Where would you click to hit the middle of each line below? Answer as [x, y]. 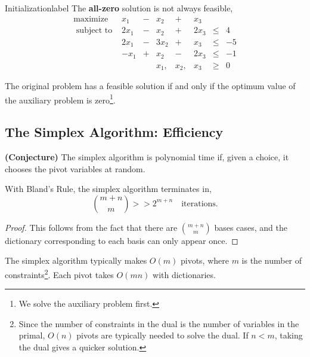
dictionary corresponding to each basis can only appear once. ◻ [122, 240]
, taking [289, 335]
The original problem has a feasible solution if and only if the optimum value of [150, 86]
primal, [32, 335]
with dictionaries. [184, 274]
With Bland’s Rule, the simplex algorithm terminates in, [108, 189]
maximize [91, 19]
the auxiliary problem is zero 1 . [60, 99]
